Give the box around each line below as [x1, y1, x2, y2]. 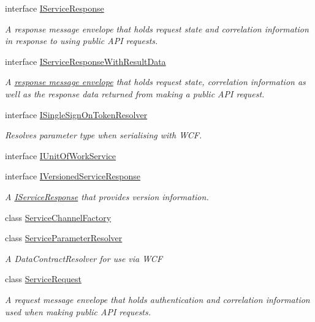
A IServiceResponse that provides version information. [5, 190, 209, 203]
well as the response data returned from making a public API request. [5, 87, 265, 100]
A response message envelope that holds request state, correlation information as [5, 75, 306, 88]
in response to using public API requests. [5, 34, 158, 47]
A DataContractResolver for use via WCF [5, 252, 163, 264]
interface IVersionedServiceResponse [5, 170, 141, 182]
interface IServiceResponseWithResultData [5, 54, 166, 67]
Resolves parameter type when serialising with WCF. [5, 129, 202, 141]
